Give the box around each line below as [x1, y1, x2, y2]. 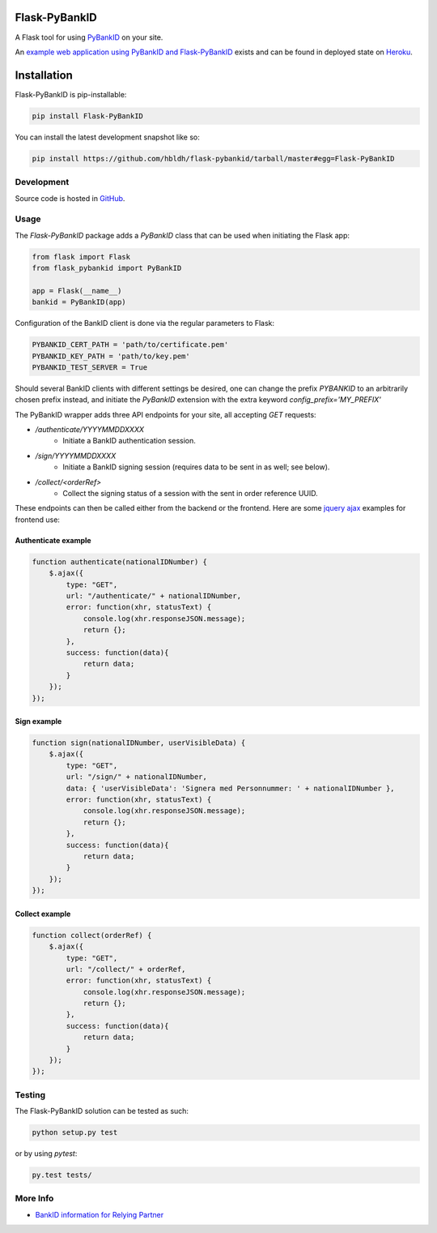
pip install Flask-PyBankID [32, 111, 143, 121]
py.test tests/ [32, 1171, 92, 1179]
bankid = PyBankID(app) [32, 298, 127, 307]
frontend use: [15, 515, 61, 524]
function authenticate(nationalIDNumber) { [32, 557, 208, 567]
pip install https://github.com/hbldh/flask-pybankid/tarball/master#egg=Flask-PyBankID [32, 154, 396, 163]
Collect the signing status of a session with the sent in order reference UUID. [62, 489, 319, 499]
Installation [15, 68, 73, 82]
